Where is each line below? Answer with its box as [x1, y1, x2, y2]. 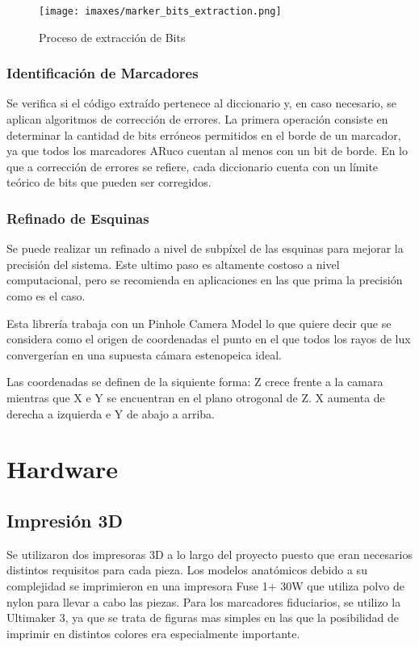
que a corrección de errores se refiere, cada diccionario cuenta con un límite [6, 158, 379, 174]
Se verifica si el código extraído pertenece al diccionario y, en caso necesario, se [6, 95, 397, 111]
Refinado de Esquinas [6, 208, 149, 228]
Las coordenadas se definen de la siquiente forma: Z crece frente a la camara [6, 373, 383, 390]
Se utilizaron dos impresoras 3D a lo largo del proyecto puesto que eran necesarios [6, 545, 413, 562]
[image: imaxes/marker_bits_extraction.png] [39, 6, 282, 17]
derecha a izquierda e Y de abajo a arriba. [6, 405, 215, 422]
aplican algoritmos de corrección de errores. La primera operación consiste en [6, 111, 388, 128]
